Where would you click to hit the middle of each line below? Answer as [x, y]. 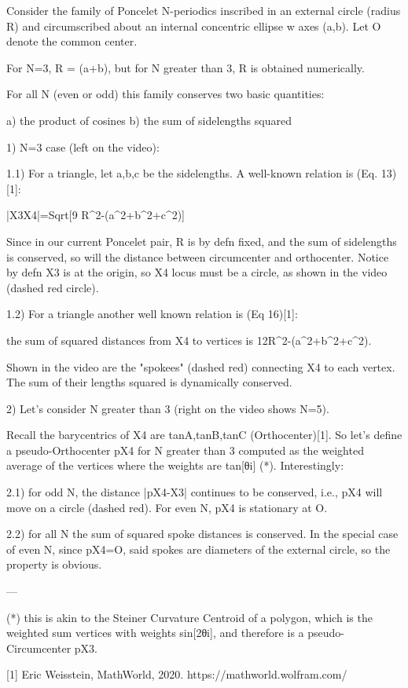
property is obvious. [54, 564]
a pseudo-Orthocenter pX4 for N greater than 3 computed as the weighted [185, 450]
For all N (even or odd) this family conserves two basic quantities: [165, 94]
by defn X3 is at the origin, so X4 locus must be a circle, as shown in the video [197, 272]
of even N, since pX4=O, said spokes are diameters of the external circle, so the [198, 549]
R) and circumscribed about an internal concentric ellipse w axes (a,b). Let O [194, 26]
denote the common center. [72, 41]
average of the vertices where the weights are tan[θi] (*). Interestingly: [175, 465]
